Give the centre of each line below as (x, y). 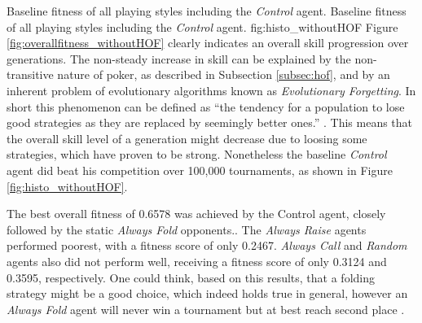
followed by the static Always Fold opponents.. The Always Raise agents (187, 229)
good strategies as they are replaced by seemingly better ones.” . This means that (210, 122)
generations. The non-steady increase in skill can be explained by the (179, 58)
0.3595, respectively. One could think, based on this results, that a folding (191, 277)
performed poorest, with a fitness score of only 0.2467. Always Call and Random (207, 245)
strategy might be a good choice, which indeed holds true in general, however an (207, 293)
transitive (30, 74)
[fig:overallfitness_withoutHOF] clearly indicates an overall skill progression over (208, 43)
